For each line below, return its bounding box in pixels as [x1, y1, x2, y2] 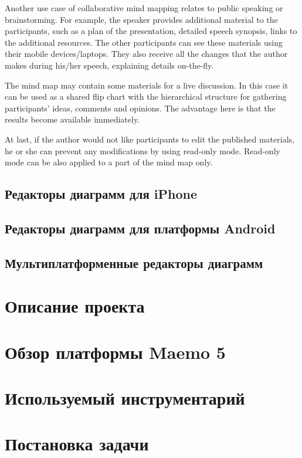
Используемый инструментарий [5, 386, 245, 409]
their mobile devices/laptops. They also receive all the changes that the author [5, 48, 288, 60]
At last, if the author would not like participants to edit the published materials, [5, 133, 294, 145]
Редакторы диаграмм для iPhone [5, 185, 198, 203]
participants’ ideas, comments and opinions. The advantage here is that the [5, 101, 276, 114]
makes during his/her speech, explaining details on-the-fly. [5, 59, 214, 71]
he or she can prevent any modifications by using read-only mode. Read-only [5, 144, 280, 157]
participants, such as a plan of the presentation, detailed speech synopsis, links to [5, 25, 297, 37]
